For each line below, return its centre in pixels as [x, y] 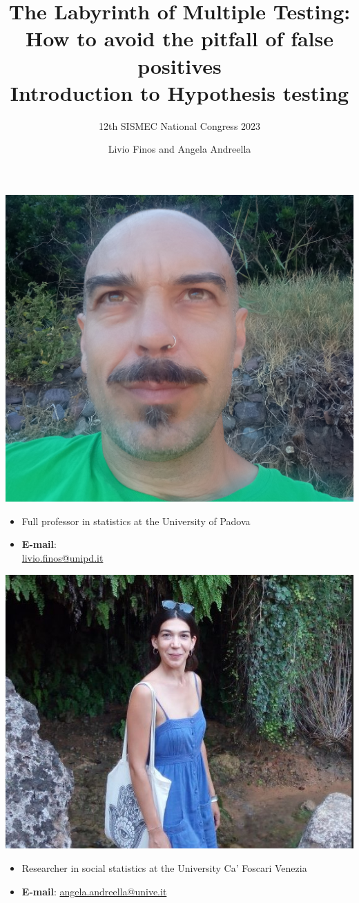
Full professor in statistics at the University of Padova [136, 521]
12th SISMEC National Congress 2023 [179, 125]
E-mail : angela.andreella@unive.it [94, 891]
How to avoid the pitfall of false [179, 38]
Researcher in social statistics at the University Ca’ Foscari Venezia [164, 867]
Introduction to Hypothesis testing [179, 92]
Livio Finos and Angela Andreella [179, 149]
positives [179, 65]
